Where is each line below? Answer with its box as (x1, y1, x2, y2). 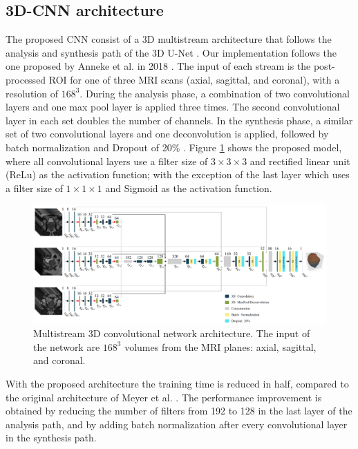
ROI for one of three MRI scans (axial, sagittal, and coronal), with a (48, 72, 340, 86)
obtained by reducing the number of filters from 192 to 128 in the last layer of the (6, 403, 352, 418)
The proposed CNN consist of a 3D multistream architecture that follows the (6, 32, 332, 46)
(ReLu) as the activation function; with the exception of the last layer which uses (6, 167, 350, 182)
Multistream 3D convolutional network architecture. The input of (33, 326, 310, 341)
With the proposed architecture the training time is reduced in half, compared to (6, 376, 349, 390)
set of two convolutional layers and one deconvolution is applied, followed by (6, 126, 329, 141)
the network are (33, 339, 100, 354)
